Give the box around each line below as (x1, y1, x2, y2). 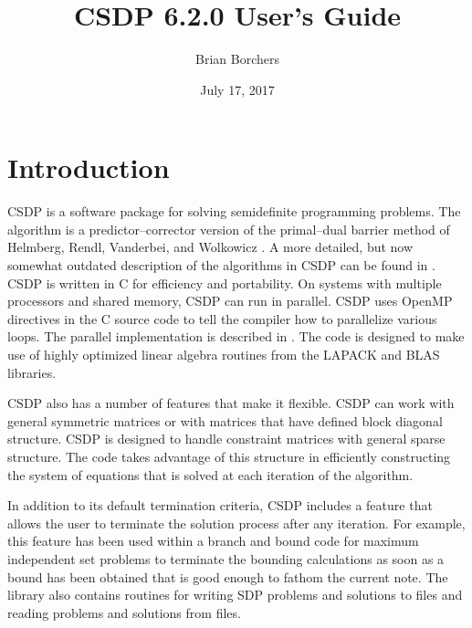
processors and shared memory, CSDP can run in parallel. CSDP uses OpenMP (7, 291, 453, 310)
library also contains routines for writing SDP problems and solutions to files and (7, 585, 463, 604)
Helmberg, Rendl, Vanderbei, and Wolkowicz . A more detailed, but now (7, 237, 414, 256)
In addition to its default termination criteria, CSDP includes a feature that (7, 496, 433, 515)
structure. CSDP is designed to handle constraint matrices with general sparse (7, 429, 446, 448)
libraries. (7, 362, 57, 382)
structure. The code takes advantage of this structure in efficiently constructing (7, 446, 451, 466)
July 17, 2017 (200, 79, 275, 99)
